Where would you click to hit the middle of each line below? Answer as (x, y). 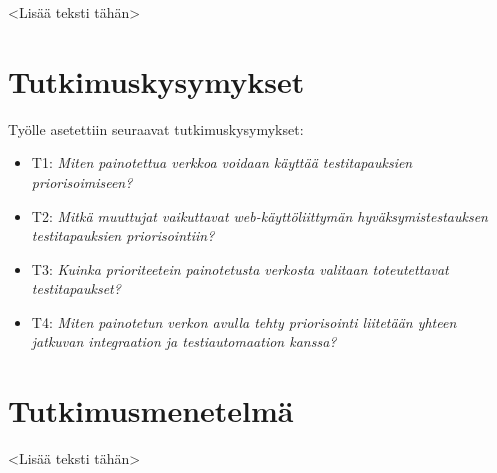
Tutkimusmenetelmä (151, 410)
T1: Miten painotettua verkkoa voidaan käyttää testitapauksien (222, 162)
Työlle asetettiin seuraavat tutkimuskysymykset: (156, 128)
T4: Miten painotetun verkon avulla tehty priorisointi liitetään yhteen (244, 321)
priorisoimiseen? (82, 181)
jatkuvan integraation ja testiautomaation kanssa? (184, 341)
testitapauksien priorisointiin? (123, 235)
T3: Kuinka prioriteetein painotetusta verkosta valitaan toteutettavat (240, 268)
